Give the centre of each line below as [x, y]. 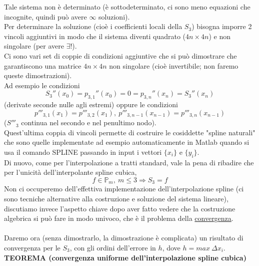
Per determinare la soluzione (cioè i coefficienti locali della [93, 26]
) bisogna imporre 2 [222, 26]
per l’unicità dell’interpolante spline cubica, [70, 172]
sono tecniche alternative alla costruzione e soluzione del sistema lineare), [116, 198]
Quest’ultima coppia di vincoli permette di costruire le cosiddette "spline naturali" [130, 132]
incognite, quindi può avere [45, 16]
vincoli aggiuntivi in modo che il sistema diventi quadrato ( [95, 36]
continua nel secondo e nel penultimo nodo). [89, 122]
